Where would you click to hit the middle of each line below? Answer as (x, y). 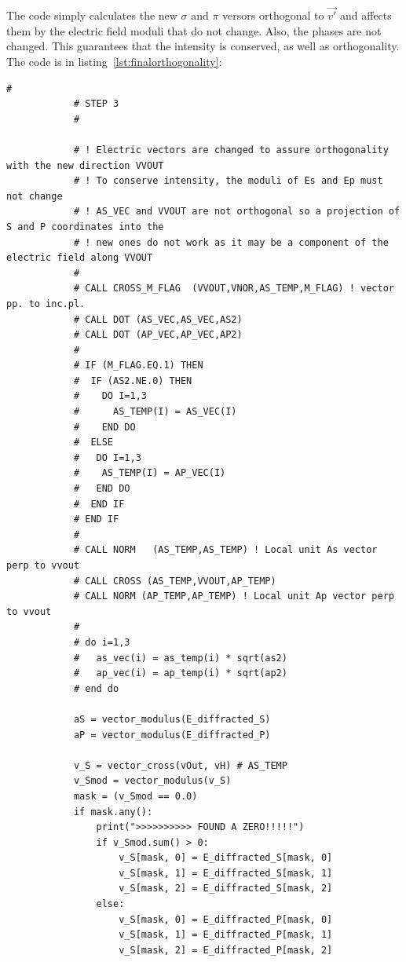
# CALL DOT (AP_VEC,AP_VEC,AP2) (158, 335)
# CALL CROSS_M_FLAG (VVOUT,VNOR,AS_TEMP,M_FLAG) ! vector (234, 289)
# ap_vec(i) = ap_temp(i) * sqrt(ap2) (180, 673)
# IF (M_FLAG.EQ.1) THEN (138, 366)
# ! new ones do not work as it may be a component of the (231, 242)
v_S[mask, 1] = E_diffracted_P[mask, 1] (226, 935)
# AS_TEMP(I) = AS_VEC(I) (155, 412)
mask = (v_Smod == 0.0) (135, 796)
